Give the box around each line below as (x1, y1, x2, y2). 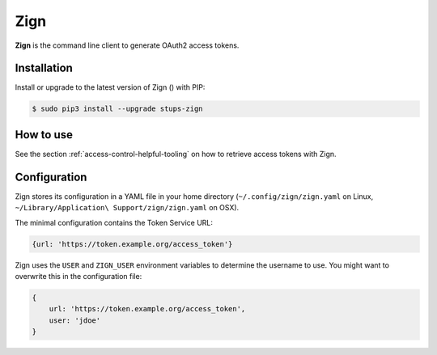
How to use (15, 128, 73, 142)
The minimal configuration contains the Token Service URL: (15, 218, 214, 227)
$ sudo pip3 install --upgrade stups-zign (32, 104, 203, 113)
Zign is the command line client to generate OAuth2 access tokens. (15, 40, 240, 50)
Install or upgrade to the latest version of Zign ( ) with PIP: (15, 82, 206, 92)
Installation (15, 61, 73, 75)
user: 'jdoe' (49, 315, 101, 325)
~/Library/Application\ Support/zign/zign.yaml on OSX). (15, 203, 240, 213)
